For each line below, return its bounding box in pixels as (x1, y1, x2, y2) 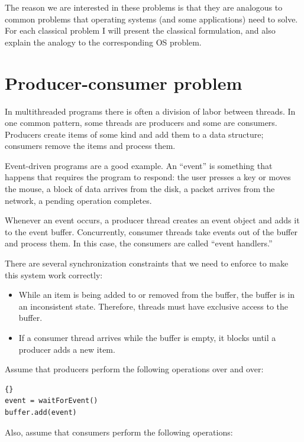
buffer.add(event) (5, 408, 77, 417)
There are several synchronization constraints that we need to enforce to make (5, 257, 289, 269)
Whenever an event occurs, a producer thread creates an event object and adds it (5, 214, 300, 226)
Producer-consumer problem (5, 70, 242, 95)
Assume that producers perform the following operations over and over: (5, 363, 264, 375)
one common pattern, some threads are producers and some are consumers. (5, 116, 277, 129)
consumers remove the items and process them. (5, 139, 176, 152)
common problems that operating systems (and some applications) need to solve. (5, 12, 298, 25)
